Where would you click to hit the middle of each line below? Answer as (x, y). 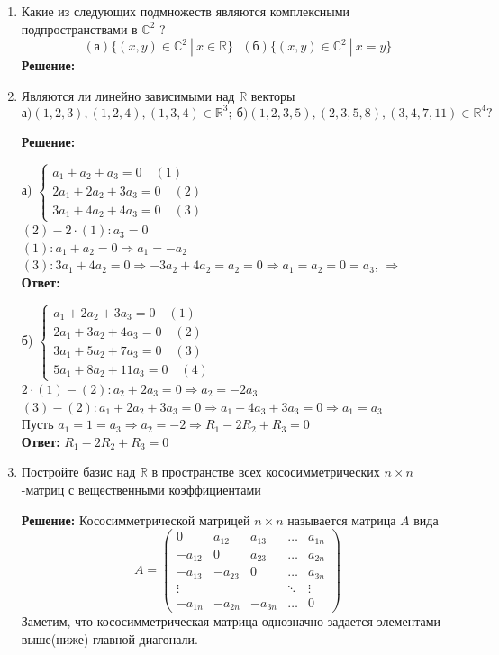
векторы (273, 95)
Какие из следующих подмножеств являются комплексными (186, 11)
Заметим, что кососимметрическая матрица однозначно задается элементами (231, 621)
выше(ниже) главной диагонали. (109, 638)
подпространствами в (79, 28)
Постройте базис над (78, 472)
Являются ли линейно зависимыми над (128, 95)
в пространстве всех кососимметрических (266, 472)
